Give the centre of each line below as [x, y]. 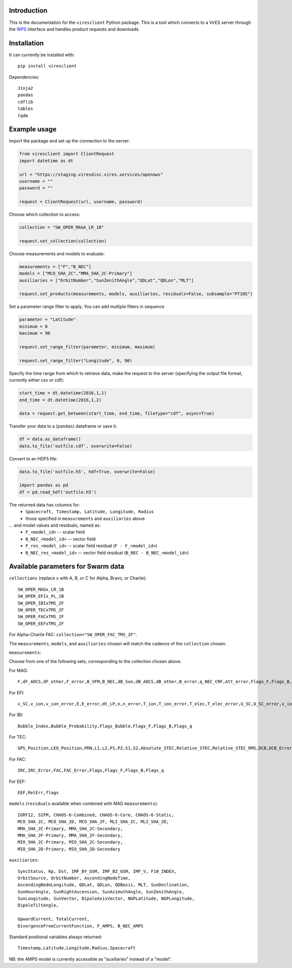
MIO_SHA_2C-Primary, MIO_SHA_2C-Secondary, [70, 842]
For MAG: [18, 670]
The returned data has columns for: [45, 505]
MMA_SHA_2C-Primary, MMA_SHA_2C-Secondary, [70, 828]
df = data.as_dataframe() [50, 439]
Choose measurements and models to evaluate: [57, 253]
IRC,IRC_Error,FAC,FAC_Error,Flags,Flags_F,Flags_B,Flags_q [91, 771]
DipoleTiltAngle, [38, 905]
